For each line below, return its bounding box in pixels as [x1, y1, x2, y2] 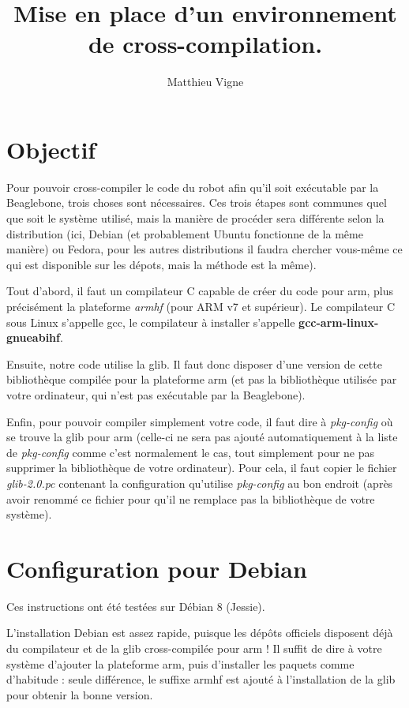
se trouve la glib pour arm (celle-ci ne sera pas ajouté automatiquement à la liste [6, 429, 398, 445]
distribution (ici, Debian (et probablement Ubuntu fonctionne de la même [6, 225, 363, 242]
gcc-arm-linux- [298, 313, 379, 330]
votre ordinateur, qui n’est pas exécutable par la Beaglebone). [6, 386, 306, 403]
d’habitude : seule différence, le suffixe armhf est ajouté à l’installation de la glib [6, 671, 396, 687]
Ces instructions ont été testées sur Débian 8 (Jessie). [6, 597, 265, 614]
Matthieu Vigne [167, 73, 244, 90]
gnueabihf [6, 329, 60, 346]
